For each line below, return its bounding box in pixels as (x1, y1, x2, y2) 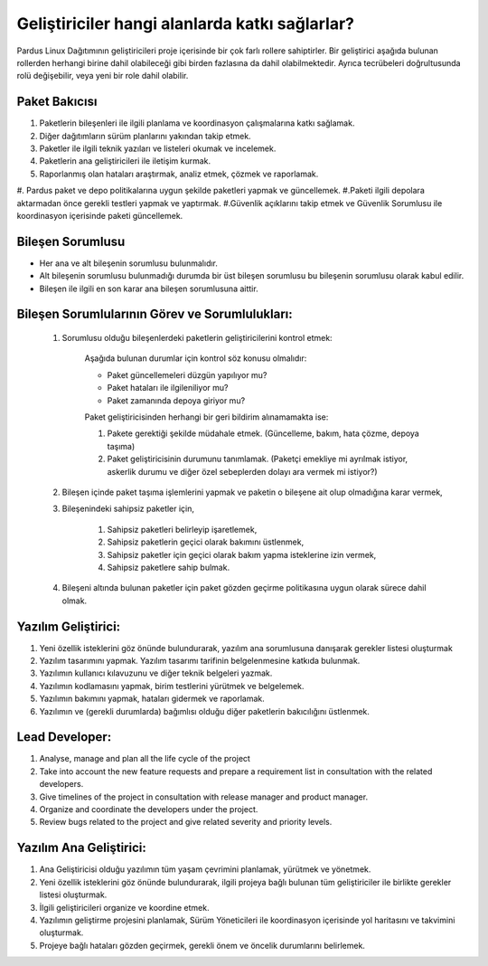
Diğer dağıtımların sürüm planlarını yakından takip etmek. (39, 130, 252, 141)
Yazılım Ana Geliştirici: (16, 840, 146, 856)
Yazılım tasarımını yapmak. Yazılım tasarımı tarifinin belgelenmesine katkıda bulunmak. (39, 656, 361, 666)
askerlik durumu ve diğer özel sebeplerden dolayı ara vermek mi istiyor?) (107, 466, 379, 477)
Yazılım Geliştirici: (16, 619, 121, 634)
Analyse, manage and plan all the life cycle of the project (39, 753, 250, 764)
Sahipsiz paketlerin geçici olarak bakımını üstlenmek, (107, 536, 305, 547)
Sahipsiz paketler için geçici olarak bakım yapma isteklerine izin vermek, (107, 549, 377, 560)
